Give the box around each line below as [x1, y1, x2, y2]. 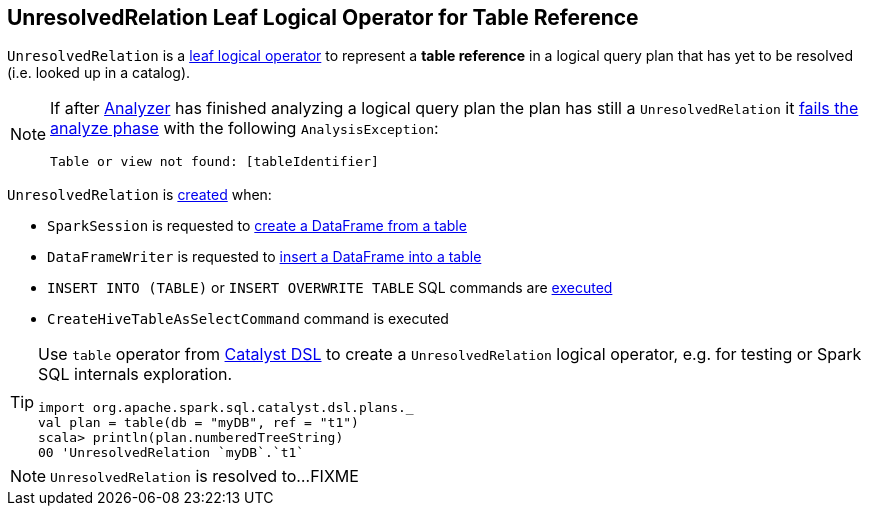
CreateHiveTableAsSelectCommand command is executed [47, 310, 449, 328]
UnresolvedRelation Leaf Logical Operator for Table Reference [7, 5, 639, 30]
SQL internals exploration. [38, 364, 233, 385]
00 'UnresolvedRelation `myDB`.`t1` [38, 445, 305, 461]
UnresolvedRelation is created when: [7, 186, 272, 204]
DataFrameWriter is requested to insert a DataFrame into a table [47, 248, 482, 266]
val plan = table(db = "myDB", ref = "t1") [38, 415, 359, 431]
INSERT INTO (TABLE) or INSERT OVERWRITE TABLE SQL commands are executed [47, 279, 613, 297]
